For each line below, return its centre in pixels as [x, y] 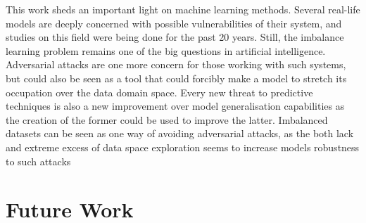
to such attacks [38, 161]
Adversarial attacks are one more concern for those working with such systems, [176, 64]
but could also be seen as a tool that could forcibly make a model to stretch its [176, 78]
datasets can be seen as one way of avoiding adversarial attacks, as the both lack [180, 133]
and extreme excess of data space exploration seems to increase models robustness [183, 147]
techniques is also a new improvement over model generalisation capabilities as [175, 106]
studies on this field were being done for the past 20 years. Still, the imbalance [175, 37]
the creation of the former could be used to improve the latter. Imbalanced [167, 119]
